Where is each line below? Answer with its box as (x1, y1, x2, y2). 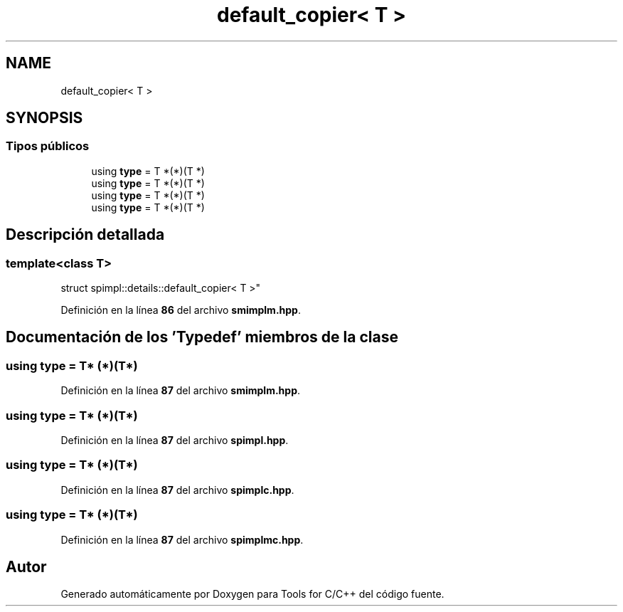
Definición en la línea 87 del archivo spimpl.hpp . (60, 434, 289, 446)
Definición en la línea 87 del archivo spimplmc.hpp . (60, 533, 304, 546)
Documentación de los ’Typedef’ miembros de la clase (6, 328, 398, 347)
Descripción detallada (6, 226, 165, 244)
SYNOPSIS (6, 109, 83, 127)
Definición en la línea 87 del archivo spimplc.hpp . (60, 483, 294, 496)
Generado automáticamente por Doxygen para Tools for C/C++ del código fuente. (60, 588, 444, 601)
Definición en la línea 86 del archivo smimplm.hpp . (60, 304, 301, 317)
